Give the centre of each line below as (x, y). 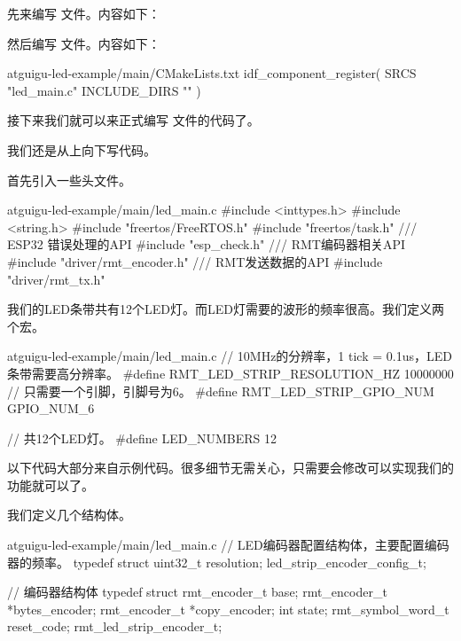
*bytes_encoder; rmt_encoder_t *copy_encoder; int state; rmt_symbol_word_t (228, 609)
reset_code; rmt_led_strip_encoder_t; (115, 626)
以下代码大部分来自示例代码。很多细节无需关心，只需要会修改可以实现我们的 (230, 468)
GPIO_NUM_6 (51, 408)
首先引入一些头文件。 (69, 180)
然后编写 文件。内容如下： (84, 43)
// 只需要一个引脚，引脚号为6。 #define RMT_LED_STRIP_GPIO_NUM (221, 391)
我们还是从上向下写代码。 (82, 149)
